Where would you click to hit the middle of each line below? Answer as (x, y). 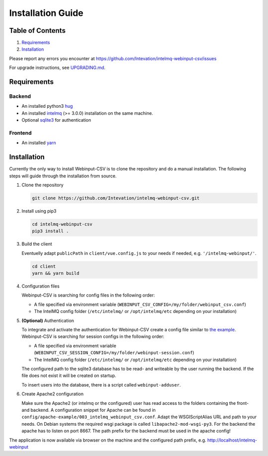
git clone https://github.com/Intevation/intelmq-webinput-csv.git (116, 198)
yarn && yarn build (56, 273)
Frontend (20, 133)
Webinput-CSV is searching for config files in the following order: (88, 295)
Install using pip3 (39, 211)
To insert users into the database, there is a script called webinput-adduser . (101, 384)
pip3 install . (50, 231)
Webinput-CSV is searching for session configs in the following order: (93, 337)
